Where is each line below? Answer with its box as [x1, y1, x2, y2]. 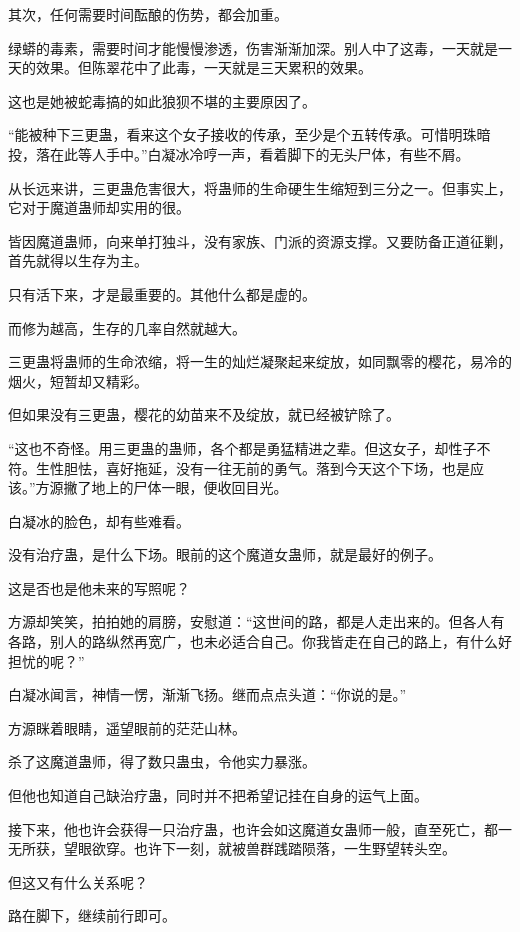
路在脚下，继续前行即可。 [8, 905, 176, 926]
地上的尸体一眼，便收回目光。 [91, 477, 288, 498]
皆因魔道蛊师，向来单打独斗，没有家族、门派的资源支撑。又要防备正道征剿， [8, 230, 512, 251]
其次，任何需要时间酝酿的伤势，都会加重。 [8, 4, 288, 24]
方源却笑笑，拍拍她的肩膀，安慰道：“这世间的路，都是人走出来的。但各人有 [8, 611, 505, 632]
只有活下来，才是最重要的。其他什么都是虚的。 [8, 283, 316, 304]
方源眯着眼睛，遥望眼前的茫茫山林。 [8, 717, 246, 738]
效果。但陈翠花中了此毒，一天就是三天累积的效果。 [35, 57, 372, 78]
